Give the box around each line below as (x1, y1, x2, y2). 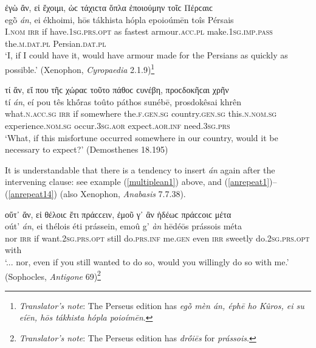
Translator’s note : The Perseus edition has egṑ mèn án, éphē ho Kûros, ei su (19, 299, 304, 311)
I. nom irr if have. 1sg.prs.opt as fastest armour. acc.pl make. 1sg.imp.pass (5, 25, 273, 38)
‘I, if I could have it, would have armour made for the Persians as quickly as (5, 49, 288, 61)
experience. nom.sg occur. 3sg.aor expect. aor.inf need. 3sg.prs (5, 119, 230, 131)
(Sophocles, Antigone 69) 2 (5, 268, 101, 282)
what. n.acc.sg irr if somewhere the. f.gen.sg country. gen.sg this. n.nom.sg (5, 107, 277, 120)
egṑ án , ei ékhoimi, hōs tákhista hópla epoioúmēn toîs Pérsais (5, 13, 234, 26)
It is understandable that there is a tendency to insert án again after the (5, 163, 275, 176)
